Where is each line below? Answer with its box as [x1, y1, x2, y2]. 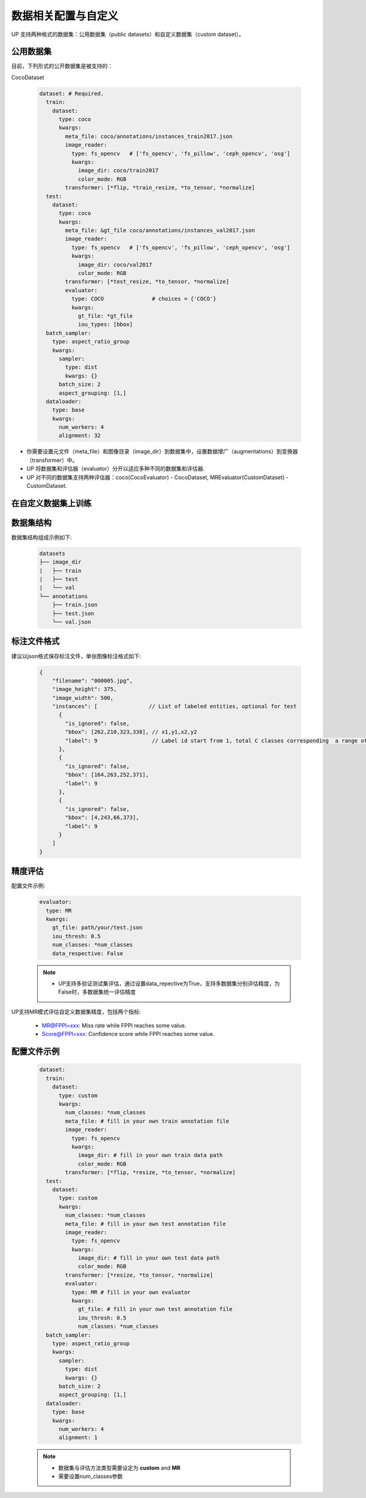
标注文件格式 [11, 636, 60, 647]
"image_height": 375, [52, 686, 117, 693]
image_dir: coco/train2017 [77, 167, 159, 174]
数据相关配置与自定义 [11, 9, 119, 23]
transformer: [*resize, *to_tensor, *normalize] [65, 1271, 213, 1279]
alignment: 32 [59, 432, 101, 439]
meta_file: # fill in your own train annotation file [65, 1117, 229, 1125]
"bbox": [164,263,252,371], [65, 771, 149, 779]
